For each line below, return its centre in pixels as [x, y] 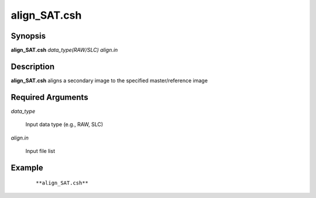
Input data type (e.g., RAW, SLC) [64, 124]
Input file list [40, 151]
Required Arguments [49, 97]
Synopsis [28, 36]
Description [33, 66]
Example [27, 167]
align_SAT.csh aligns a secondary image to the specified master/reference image [109, 80]
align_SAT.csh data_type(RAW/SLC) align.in [64, 50]
